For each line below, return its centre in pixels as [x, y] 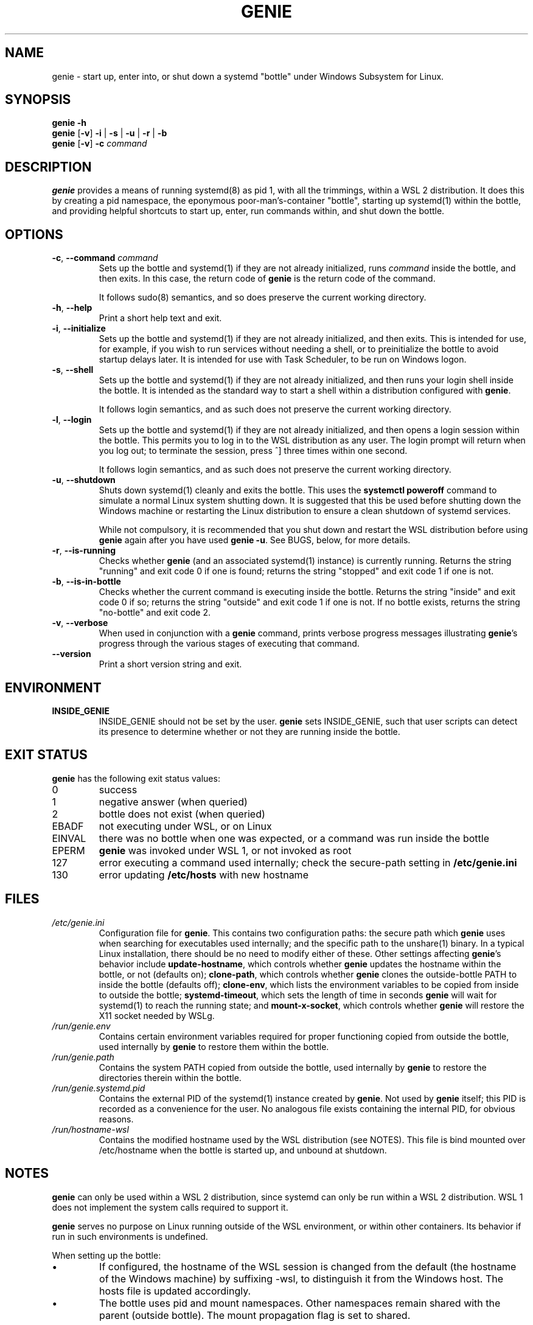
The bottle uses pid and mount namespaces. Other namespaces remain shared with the [300, 1303]
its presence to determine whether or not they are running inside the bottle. [249, 731]
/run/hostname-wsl [90, 1129]
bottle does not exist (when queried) [182, 814]
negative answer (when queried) [173, 802]
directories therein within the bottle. [170, 1077]
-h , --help [72, 308]
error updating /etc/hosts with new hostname [204, 875]
